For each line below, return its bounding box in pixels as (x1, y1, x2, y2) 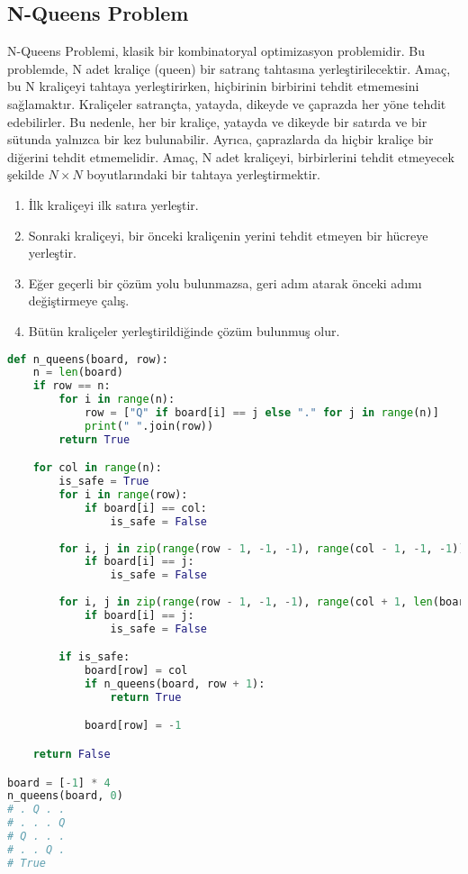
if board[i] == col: (84, 501, 207, 514)
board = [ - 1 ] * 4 (7, 776, 111, 789)
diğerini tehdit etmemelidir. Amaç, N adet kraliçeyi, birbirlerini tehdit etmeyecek (7, 147, 454, 166)
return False (32, 748, 111, 761)
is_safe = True (58, 475, 149, 488)
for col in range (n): (32, 461, 162, 475)
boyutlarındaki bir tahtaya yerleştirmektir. (86, 165, 321, 184)
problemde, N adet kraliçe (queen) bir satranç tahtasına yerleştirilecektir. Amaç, (7, 59, 451, 77)
